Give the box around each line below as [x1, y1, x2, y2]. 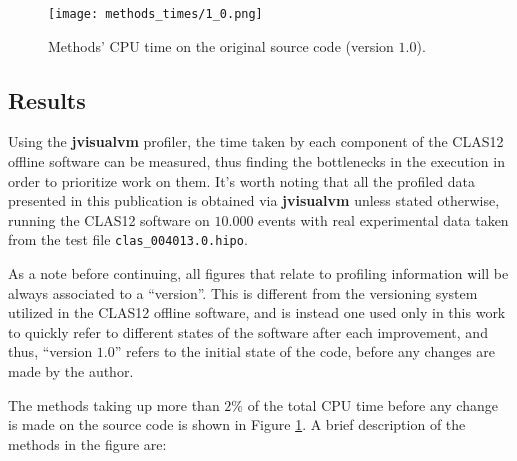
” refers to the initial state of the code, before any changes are [114, 341, 496, 362]
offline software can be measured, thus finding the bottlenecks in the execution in [8, 151, 505, 172]
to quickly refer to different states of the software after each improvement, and [8, 321, 488, 342]
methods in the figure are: [8, 433, 167, 454]
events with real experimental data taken [258, 209, 509, 230]
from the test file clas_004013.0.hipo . [8, 229, 248, 250]
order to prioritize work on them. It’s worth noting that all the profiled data [8, 170, 476, 191]
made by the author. [8, 361, 134, 382]
